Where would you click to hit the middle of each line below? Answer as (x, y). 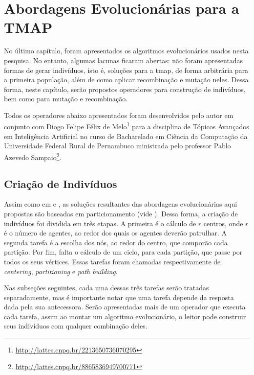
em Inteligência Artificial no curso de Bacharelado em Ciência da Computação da (126, 136)
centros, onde (223, 223)
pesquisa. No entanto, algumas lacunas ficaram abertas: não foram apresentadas (124, 60)
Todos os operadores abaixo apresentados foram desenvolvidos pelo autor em (119, 115)
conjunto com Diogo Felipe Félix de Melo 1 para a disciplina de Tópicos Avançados (127, 126)
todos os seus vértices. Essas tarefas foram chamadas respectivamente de (112, 261)
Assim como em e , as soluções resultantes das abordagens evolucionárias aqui (121, 204)
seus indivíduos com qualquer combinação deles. (76, 326)
